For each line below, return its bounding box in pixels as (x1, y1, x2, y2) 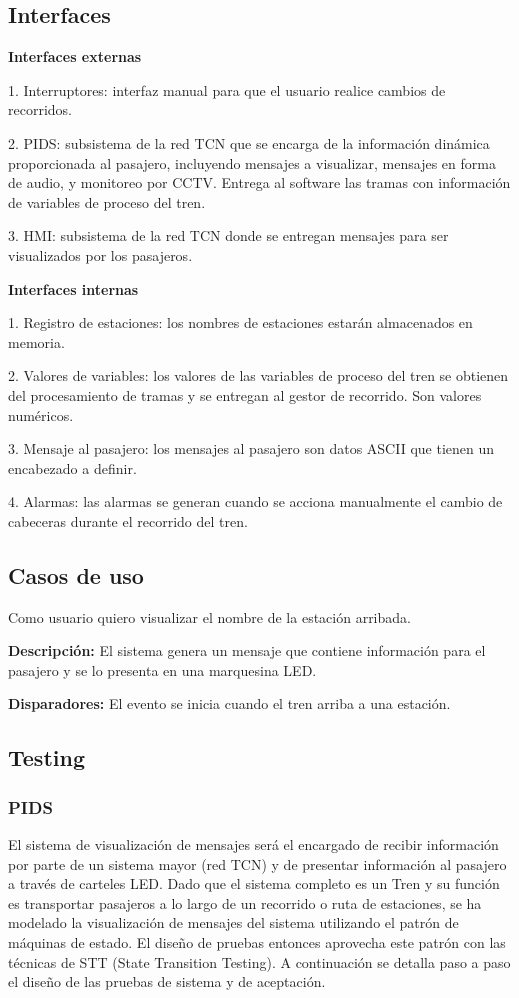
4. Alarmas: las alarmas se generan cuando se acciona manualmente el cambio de (8, 491, 503, 512)
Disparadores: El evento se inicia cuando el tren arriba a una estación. (8, 693, 451, 714)
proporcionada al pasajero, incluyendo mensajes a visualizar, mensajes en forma (8, 152, 496, 173)
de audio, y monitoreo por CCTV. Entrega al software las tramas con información (8, 172, 511, 193)
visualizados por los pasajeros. (8, 244, 193, 265)
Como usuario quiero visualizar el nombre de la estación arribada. (8, 606, 411, 627)
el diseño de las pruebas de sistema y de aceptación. (8, 971, 326, 992)
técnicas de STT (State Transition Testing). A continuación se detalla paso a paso (8, 951, 511, 972)
